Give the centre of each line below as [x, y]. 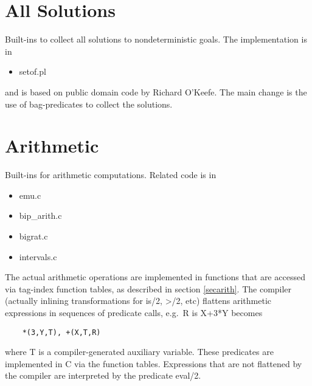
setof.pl [33, 71]
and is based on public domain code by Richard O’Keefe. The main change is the [156, 91]
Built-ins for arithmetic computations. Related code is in [111, 175]
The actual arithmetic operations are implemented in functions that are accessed [155, 277]
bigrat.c [33, 236]
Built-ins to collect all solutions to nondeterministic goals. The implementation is [156, 39]
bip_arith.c [40, 215]
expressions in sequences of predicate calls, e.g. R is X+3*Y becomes [134, 312]
